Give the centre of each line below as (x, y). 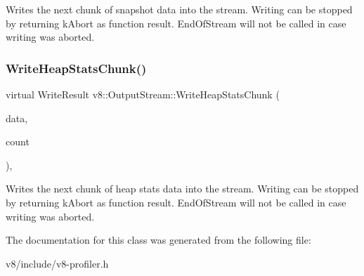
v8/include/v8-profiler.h (57, 263)
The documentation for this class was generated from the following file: (158, 240)
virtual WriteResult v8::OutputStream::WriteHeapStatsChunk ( (143, 94)
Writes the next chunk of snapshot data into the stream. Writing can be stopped (179, 9)
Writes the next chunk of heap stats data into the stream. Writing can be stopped (182, 189)
